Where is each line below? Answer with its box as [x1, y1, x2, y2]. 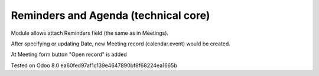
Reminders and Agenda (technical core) [11, 9, 210, 22]
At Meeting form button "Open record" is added [11, 51, 127, 58]
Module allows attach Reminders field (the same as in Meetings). [11, 29, 168, 37]
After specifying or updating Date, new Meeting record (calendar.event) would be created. [11, 40, 230, 47]
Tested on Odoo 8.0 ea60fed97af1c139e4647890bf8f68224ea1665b [11, 62, 177, 69]
